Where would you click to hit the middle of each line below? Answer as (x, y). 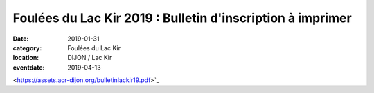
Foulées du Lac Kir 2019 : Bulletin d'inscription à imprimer (182, 18)
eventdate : (29, 67)
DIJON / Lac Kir (90, 58)
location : (26, 58)
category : (27, 48)
